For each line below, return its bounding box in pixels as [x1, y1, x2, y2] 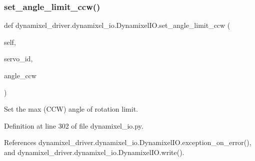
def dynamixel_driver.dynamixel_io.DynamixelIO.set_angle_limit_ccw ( [4, 20, 230, 30]
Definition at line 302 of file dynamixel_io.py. [4, 120, 143, 131]
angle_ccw [4, 70, 36, 80]
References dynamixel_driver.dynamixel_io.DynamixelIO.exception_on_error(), [4, 137, 251, 148]
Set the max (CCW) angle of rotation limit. [4, 104, 138, 114]
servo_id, [4, 53, 33, 64]
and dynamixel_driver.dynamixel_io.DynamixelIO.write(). [4, 147, 184, 157]
